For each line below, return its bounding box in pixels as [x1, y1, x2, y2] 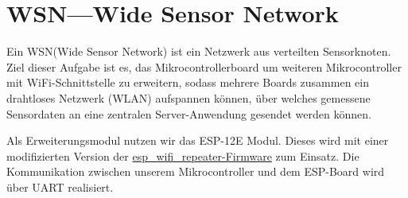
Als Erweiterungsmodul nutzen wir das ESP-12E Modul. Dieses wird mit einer [6, 132, 389, 149]
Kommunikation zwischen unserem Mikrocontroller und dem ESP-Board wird [6, 163, 385, 180]
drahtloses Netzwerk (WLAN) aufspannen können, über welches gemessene [6, 89, 371, 106]
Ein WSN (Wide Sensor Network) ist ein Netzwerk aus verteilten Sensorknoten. [6, 43, 391, 60]
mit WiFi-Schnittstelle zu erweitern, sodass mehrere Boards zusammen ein [6, 74, 369, 91]
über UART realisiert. [6, 178, 114, 195]
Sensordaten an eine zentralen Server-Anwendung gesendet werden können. [6, 105, 371, 122]
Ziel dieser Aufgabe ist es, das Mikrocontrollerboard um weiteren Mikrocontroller [6, 58, 402, 75]
